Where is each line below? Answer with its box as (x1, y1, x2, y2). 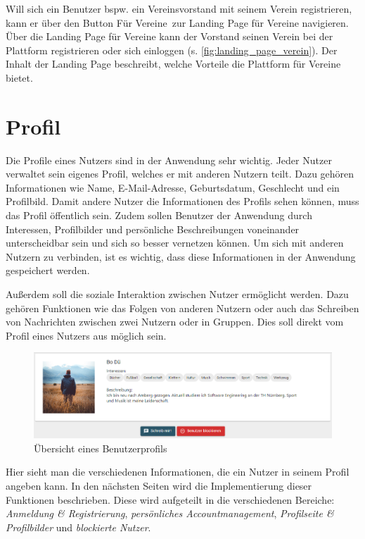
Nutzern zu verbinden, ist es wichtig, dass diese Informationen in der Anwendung (6, 249, 356, 264)
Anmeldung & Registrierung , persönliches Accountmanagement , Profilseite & (6, 506, 334, 521)
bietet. (6, 70, 33, 85)
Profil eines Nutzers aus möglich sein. (6, 328, 167, 342)
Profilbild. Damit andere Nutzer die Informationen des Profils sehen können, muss (6, 194, 359, 209)
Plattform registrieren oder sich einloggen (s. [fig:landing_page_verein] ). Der (6, 42, 338, 57)
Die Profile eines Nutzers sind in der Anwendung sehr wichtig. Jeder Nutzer (6, 152, 332, 167)
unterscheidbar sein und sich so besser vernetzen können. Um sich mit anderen (6, 235, 344, 250)
